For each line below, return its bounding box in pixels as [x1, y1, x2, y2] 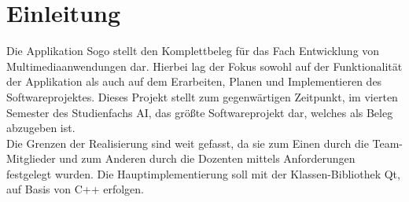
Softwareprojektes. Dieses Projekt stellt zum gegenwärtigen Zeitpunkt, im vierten [6, 88, 398, 105]
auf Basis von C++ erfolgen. [6, 181, 144, 197]
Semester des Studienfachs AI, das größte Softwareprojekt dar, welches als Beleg [6, 104, 393, 120]
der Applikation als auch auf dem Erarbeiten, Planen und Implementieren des [6, 73, 382, 90]
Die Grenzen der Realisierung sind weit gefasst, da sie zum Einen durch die [6, 134, 369, 151]
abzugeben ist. [6, 119, 76, 136]
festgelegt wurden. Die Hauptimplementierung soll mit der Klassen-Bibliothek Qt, [6, 165, 400, 182]
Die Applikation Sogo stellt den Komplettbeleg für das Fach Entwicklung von [6, 42, 380, 59]
